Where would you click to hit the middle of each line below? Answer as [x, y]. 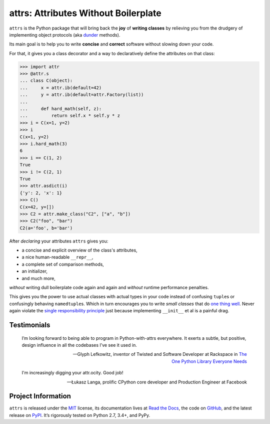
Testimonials [30, 325]
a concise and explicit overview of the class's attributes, [79, 250]
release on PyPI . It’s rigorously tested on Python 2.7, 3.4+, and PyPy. [80, 415]
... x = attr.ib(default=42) [61, 87]
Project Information [40, 396]
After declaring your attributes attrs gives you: [59, 241]
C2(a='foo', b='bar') [46, 228]
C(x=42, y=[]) [37, 207]
